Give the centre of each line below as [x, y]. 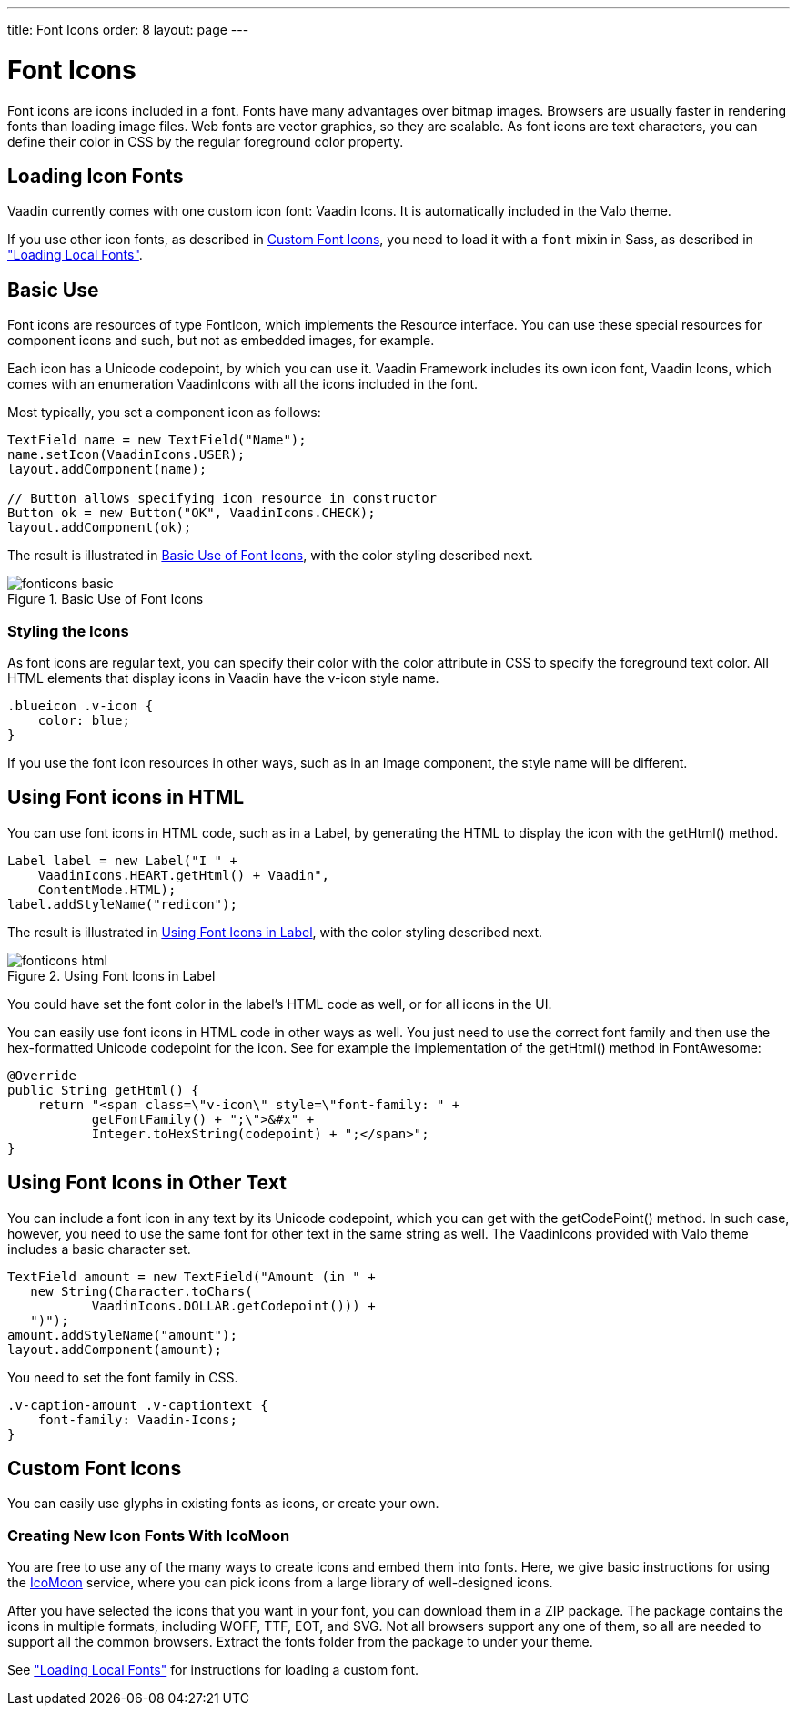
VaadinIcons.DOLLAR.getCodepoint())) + [233, 1305]
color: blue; [84, 720]
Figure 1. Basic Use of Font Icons [106, 599]
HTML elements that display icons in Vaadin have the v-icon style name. [223, 678]
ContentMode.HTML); [107, 889]
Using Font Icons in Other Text [147, 1183]
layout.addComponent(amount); [115, 1349]
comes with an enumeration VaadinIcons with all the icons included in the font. [243, 384]
